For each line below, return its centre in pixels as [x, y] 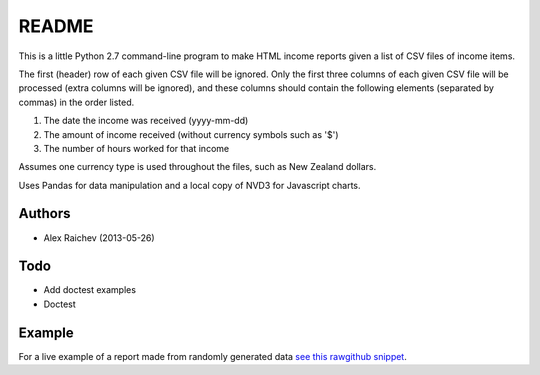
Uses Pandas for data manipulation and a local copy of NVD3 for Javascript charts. [189, 185]
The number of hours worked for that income [136, 148]
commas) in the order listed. [76, 102]
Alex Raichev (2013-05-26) [99, 237]
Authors [44, 213]
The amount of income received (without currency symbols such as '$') [191, 134]
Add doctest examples [90, 290]
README [56, 26]
